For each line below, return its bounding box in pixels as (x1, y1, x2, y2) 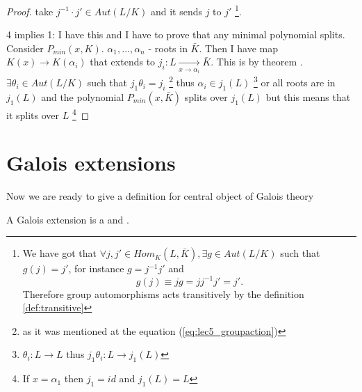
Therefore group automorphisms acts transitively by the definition (22, 286, 304, 301)
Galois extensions (6, 148, 176, 177)
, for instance (68, 261, 124, 276)
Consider (6, 40, 44, 55)
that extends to (90, 54, 156, 69)
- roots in (148, 40, 188, 55)
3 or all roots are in (253, 73, 336, 90)
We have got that (22, 246, 97, 260)
